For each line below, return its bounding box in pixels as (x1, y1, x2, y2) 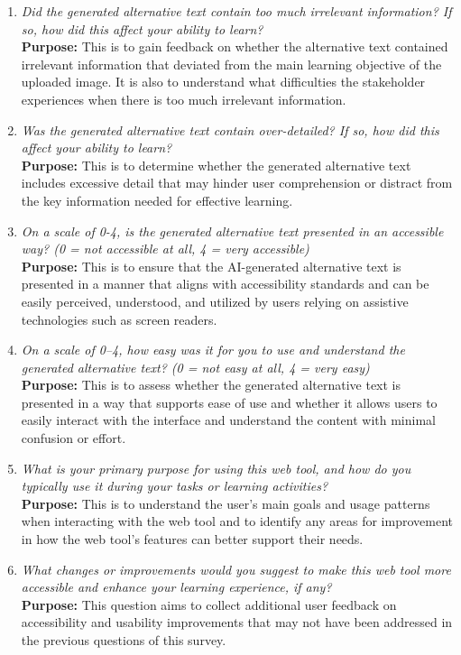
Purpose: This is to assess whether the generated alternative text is (21, 375, 401, 394)
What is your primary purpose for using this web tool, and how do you (21, 458, 411, 477)
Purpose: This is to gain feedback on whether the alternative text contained (21, 37, 448, 56)
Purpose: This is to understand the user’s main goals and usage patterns (21, 494, 430, 512)
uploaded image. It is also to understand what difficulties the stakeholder (21, 72, 426, 91)
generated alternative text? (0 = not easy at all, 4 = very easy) (21, 357, 370, 376)
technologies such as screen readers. (21, 309, 217, 328)
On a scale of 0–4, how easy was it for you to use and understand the (21, 340, 405, 359)
